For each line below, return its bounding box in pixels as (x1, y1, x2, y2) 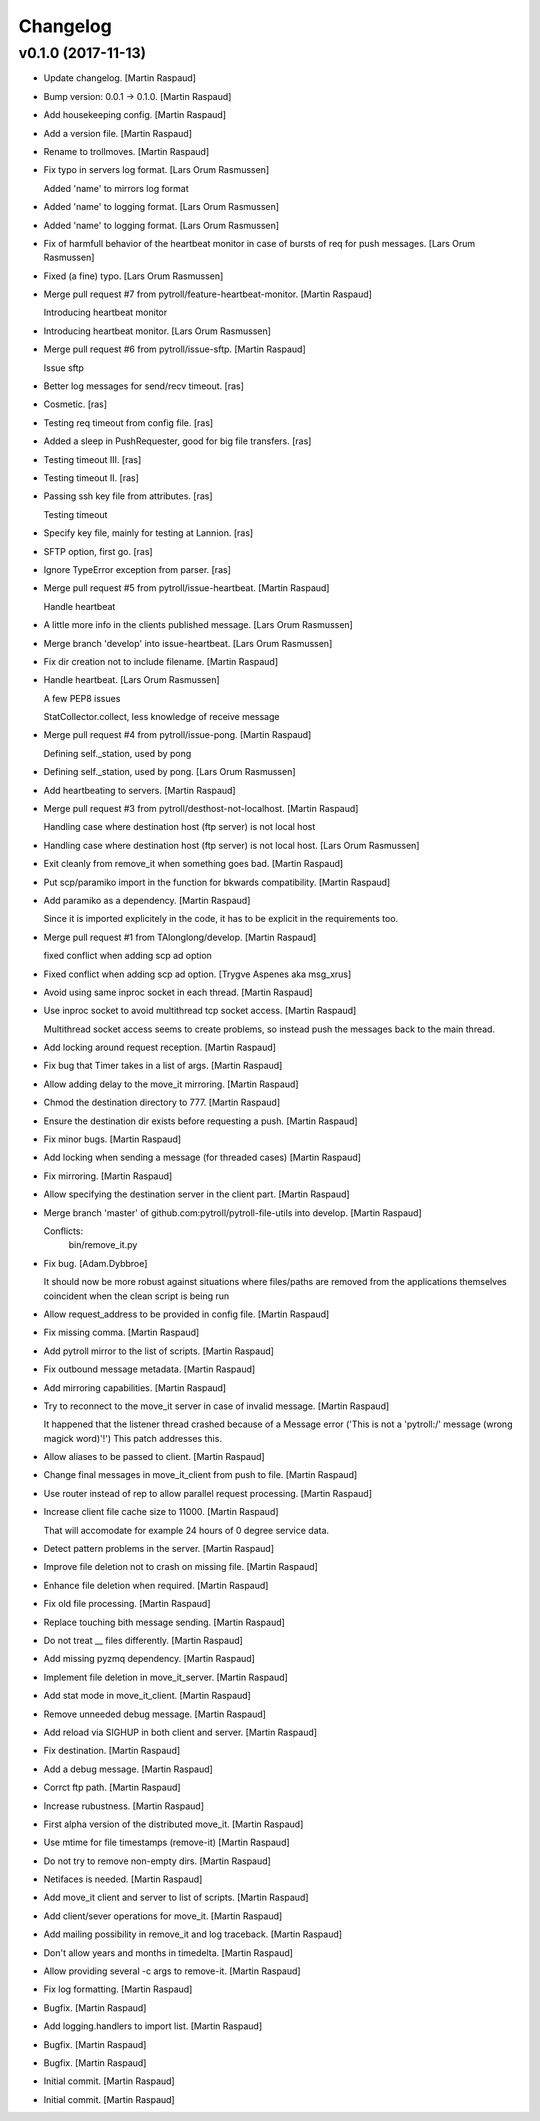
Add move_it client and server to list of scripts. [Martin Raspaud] (43, 1891, 309, 1904)
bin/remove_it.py (68, 1239, 138, 1251)
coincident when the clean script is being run (43, 1290, 230, 1302)
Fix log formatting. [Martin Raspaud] (43, 1983, 193, 1995)
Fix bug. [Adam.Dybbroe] (43, 1257, 148, 1269)
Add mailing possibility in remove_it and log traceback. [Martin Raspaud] (43, 1928, 343, 1940)
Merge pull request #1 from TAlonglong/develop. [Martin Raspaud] (43, 931, 317, 943)
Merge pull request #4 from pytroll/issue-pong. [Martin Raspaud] (43, 729, 312, 741)
